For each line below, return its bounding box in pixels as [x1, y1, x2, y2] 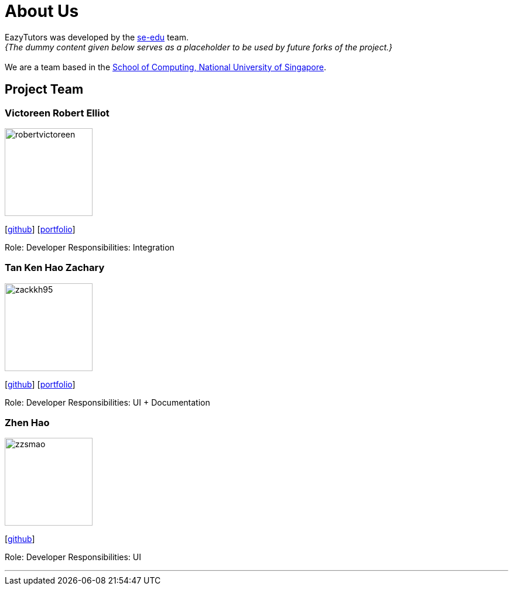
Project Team [5, 82, 84, 97]
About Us [5, 1, 79, 21]
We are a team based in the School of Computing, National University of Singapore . [5, 61, 327, 72]
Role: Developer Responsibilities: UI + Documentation [5, 397, 210, 407]
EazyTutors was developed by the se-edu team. [5, 32, 189, 42]
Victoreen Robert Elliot [5, 107, 110, 119]
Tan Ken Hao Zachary [5, 262, 105, 274]
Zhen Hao [5, 417, 50, 429]
